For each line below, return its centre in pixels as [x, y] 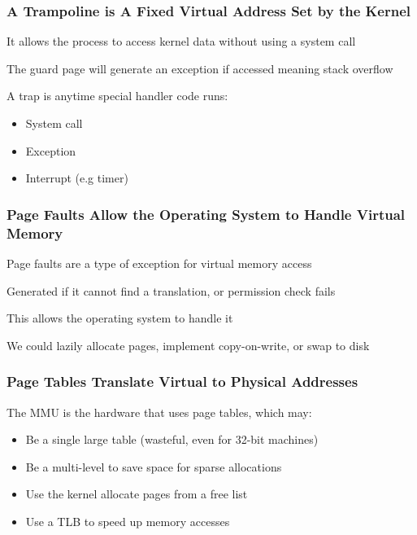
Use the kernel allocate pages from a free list [137, 494]
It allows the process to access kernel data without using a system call [181, 41]
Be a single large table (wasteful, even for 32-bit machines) [172, 439]
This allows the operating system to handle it [120, 318]
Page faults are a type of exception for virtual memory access [159, 263]
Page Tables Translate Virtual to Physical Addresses [182, 382]
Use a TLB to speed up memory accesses [128, 521]
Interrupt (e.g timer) [77, 178]
